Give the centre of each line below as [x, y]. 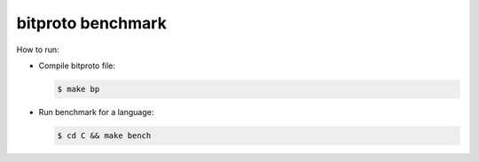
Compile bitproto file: [77, 66]
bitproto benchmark [92, 23]
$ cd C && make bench [104, 135]
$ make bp [79, 89]
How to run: [38, 50]
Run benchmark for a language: [96, 112]
